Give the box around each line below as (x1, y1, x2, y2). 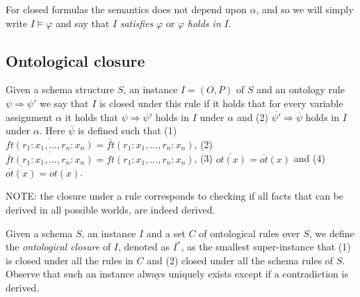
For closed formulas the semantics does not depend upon (6, 2, 247, 16)
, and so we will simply (256, 2, 354, 16)
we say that (40, 95, 89, 110)
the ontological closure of (6, 239, 111, 254)
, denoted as (118, 239, 170, 254)
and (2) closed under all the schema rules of (147, 252, 334, 267)
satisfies (120, 15, 154, 30)
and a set (146, 225, 186, 240)
